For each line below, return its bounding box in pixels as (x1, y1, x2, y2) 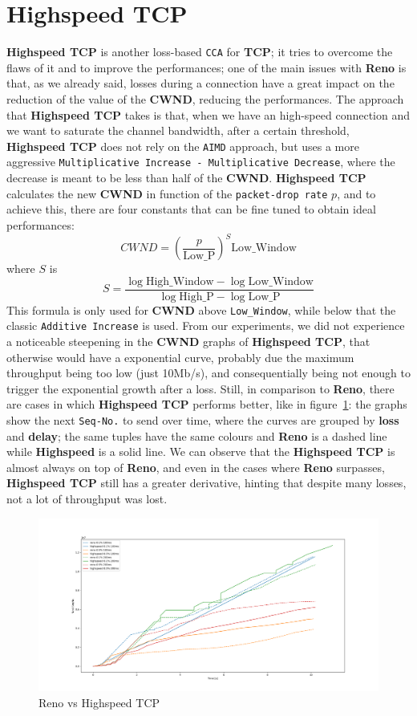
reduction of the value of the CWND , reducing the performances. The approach (6, 90, 404, 107)
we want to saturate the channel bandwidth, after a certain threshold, (6, 122, 350, 139)
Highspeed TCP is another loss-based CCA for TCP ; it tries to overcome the (6, 43, 393, 60)
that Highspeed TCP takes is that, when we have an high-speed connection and (6, 106, 410, 123)
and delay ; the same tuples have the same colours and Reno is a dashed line (6, 427, 387, 444)
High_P (179, 291, 214, 303)
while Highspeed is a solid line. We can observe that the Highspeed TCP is (6, 443, 395, 460)
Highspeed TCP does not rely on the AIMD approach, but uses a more (6, 137, 359, 154)
